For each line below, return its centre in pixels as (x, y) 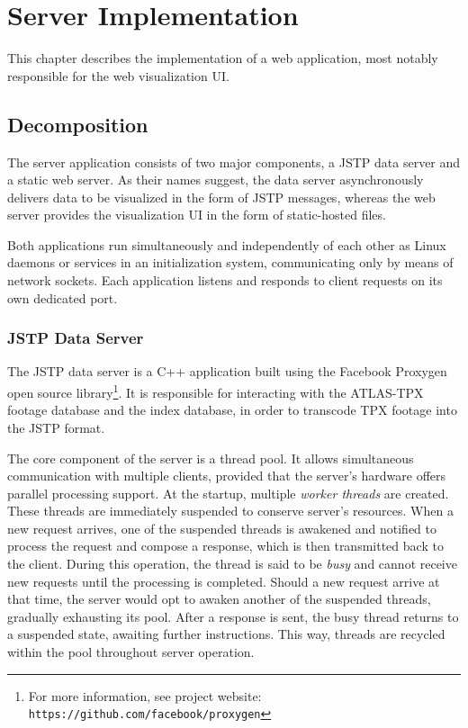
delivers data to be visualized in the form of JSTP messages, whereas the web (221, 197)
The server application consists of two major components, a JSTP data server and (234, 162)
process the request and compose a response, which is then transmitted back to (225, 546)
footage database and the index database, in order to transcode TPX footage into (232, 410)
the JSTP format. (56, 427)
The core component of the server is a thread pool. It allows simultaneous (211, 458)
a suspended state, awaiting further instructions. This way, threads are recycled (226, 634)
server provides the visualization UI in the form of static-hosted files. (197, 215)
